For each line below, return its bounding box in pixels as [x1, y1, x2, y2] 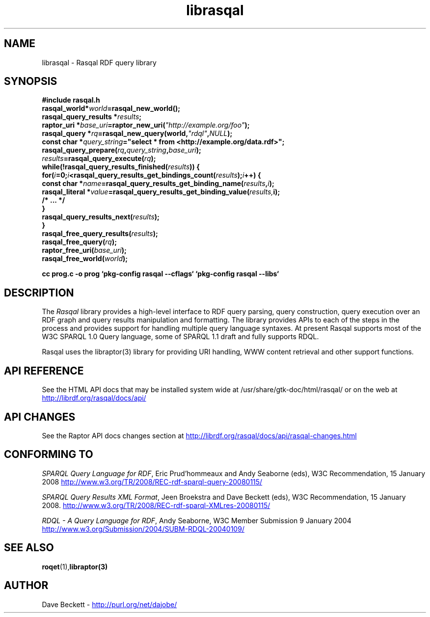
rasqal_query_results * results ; [42, 112, 142, 121]
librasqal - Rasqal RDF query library [42, 58, 157, 67]
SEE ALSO [4, 541, 54, 554]
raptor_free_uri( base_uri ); [42, 246, 127, 255]
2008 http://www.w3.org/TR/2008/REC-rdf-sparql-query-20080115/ [42, 477, 263, 486]
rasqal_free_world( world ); [42, 254, 128, 263]
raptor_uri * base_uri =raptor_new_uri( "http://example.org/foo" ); [42, 121, 250, 130]
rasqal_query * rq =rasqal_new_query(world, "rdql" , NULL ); [42, 129, 233, 138]
